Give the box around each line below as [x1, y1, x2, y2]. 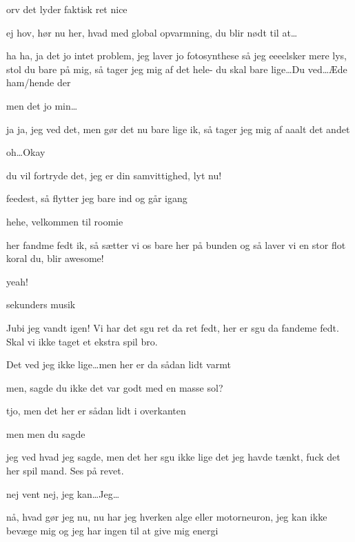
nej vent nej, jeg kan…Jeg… [6, 486, 120, 501]
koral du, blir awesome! [6, 251, 104, 265]
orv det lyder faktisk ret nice [6, 2, 128, 16]
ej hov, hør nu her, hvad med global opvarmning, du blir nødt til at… [6, 25, 298, 39]
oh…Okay [6, 145, 45, 159]
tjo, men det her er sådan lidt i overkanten [6, 403, 186, 418]
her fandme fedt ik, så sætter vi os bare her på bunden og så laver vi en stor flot [6, 237, 346, 252]
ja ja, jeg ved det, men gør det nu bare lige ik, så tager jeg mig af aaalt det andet [6, 121, 350, 136]
